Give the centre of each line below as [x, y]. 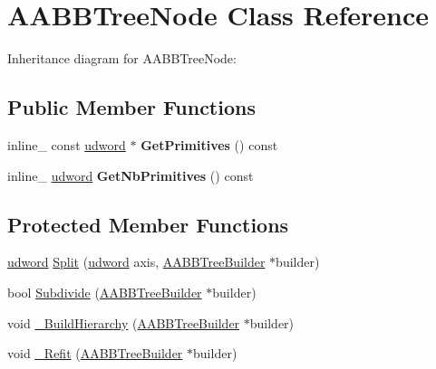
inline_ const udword [67, 144]
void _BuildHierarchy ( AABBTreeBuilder [124, 322]
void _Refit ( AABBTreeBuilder [95, 353]
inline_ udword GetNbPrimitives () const [131, 175]
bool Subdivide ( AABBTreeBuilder [105, 292]
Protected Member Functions [148, 224]
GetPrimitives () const [209, 144]
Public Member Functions [131, 107]
